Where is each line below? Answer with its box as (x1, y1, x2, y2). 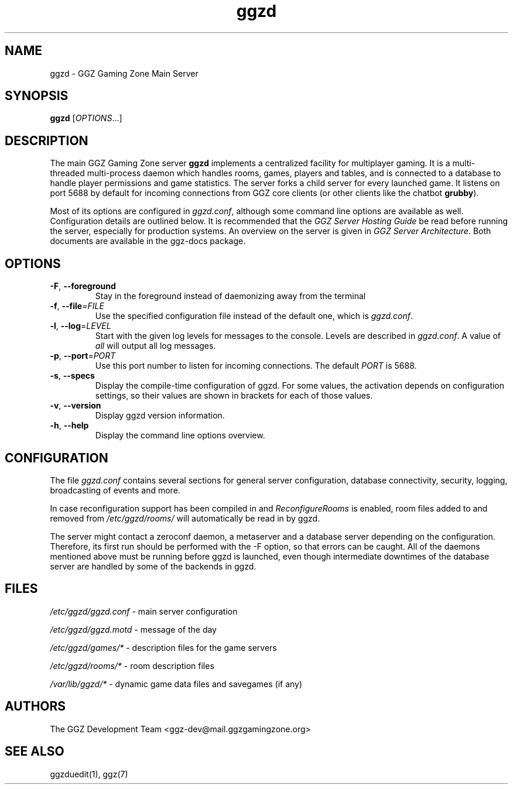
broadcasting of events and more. (50, 485, 180, 495)
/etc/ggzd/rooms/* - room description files (50, 660, 214, 671)
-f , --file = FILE (50, 301, 104, 311)
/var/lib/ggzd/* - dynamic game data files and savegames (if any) (50, 678, 303, 689)
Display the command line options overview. (95, 430, 265, 441)
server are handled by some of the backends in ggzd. (50, 561, 256, 571)
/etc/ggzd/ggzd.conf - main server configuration (50, 606, 238, 616)
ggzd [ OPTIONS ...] (50, 113, 122, 124)
